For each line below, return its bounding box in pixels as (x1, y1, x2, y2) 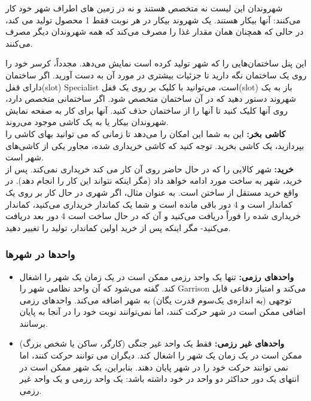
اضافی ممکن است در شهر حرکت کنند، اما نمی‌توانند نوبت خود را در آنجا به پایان (19, 305, 306, 318)
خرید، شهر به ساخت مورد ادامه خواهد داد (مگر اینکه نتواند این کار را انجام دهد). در (5, 174, 303, 187)
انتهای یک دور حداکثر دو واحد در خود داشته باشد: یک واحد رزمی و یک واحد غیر (19, 372, 300, 385)
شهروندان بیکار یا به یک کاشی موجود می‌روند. (5, 116, 169, 128)
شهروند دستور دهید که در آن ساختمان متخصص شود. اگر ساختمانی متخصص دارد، (5, 92, 296, 105)
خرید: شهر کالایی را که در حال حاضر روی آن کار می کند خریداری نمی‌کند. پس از (5, 162, 294, 175)
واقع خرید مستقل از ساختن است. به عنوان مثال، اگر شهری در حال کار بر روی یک (5, 186, 298, 198)
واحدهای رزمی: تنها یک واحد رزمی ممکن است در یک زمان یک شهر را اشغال (19, 270, 294, 282)
